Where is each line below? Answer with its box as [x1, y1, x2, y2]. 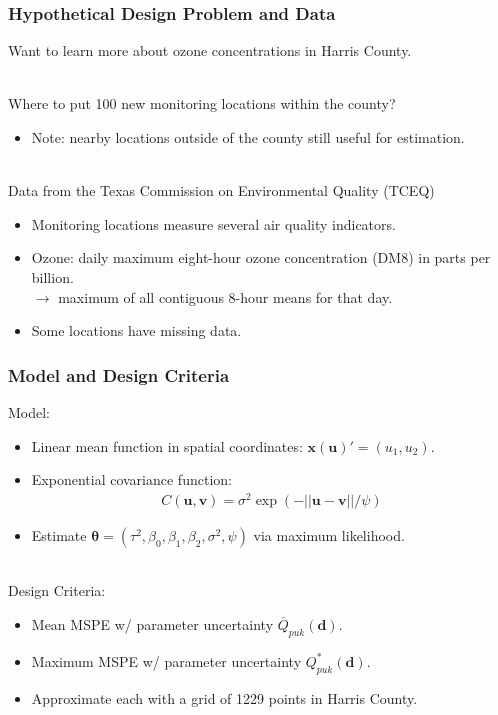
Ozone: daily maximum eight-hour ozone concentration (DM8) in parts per [31, 247, 491, 268]
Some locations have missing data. [31, 320, 242, 341]
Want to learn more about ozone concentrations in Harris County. [8, 40, 412, 61]
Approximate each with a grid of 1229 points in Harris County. [31, 687, 418, 708]
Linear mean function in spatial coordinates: [31, 435, 303, 456]
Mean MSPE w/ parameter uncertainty [31, 614, 274, 635]
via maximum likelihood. [253, 524, 405, 545]
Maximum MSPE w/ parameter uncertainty [31, 650, 302, 671]
